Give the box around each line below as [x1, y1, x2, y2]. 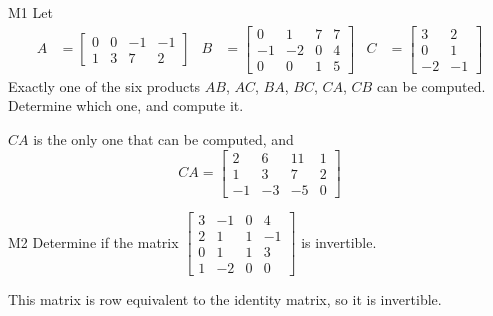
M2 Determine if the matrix [8, 231, 179, 252]
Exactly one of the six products [8, 75, 201, 96]
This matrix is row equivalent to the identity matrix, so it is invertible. [8, 288, 442, 309]
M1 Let [8, 2, 53, 22]
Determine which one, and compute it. [8, 95, 244, 116]
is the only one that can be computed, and [33, 128, 294, 149]
